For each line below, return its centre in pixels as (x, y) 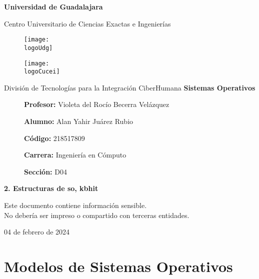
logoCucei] (42, 72)
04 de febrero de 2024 (37, 232)
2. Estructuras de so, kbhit (51, 188)
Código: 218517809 (54, 138)
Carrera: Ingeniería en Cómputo (75, 155)
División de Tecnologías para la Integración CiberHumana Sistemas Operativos (130, 87)
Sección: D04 (45, 171)
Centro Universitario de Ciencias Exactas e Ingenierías (87, 23)
